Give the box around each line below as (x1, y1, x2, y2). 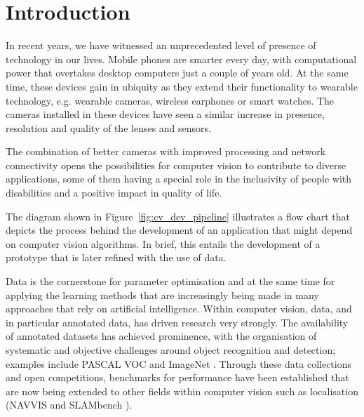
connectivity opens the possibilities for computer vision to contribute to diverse (6, 157, 346, 172)
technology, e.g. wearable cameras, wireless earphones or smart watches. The (6, 93, 335, 107)
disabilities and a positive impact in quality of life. (6, 185, 222, 200)
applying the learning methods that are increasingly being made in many (6, 287, 319, 302)
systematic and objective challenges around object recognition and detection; (6, 343, 336, 357)
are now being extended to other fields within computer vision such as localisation (6, 383, 358, 398)
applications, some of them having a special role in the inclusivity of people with (6, 171, 352, 186)
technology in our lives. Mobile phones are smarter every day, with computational (6, 51, 357, 66)
